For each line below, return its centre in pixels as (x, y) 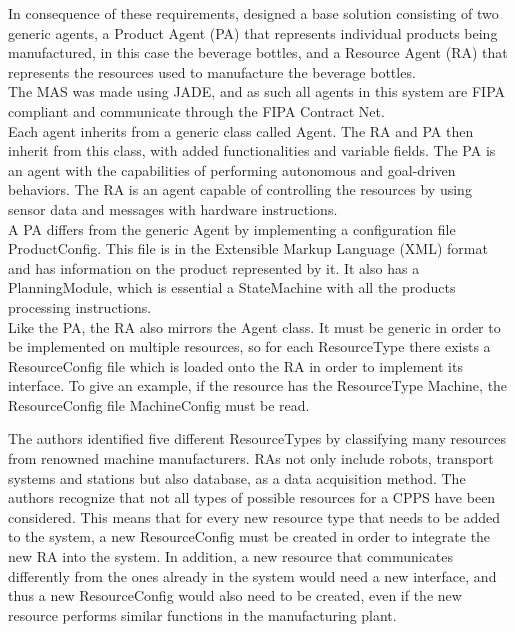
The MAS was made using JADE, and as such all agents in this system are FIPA (257, 91)
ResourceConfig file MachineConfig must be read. (159, 404)
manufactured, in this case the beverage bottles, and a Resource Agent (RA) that (258, 52)
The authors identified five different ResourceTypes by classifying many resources (257, 438)
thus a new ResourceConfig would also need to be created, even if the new (235, 595)
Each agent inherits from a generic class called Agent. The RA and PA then (241, 130)
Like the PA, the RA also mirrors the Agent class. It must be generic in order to (254, 326)
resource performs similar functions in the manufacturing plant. (202, 614)
